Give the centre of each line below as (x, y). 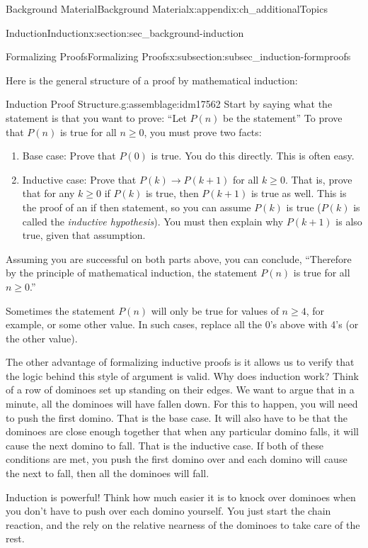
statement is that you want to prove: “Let (96, 117)
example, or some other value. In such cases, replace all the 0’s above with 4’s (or (182, 324)
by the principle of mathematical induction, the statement (132, 273)
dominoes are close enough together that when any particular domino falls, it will (182, 431)
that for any (48, 193)
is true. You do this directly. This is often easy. (253, 156)
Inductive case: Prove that (79, 179)
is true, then (172, 193)
